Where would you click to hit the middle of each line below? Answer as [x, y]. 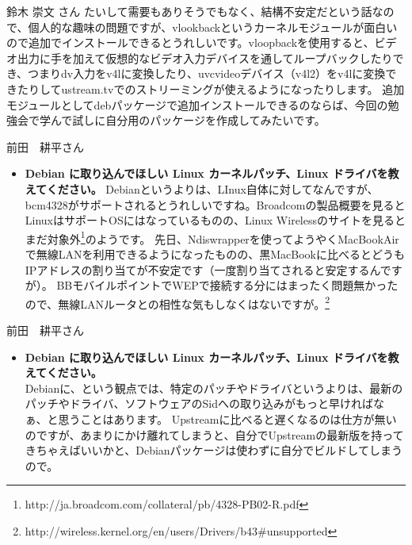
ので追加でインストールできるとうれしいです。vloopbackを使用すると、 [191, 42]
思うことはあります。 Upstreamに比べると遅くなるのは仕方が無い [227, 418]
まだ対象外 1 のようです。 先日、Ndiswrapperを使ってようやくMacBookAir [212, 237]
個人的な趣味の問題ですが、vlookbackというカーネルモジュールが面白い [213, 27]
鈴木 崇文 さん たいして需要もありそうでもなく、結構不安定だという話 [189, 11]
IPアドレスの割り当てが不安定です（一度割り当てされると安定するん [202, 269]
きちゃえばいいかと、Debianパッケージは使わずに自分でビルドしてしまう [214, 450]
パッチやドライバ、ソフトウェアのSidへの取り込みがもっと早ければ [199, 403]
